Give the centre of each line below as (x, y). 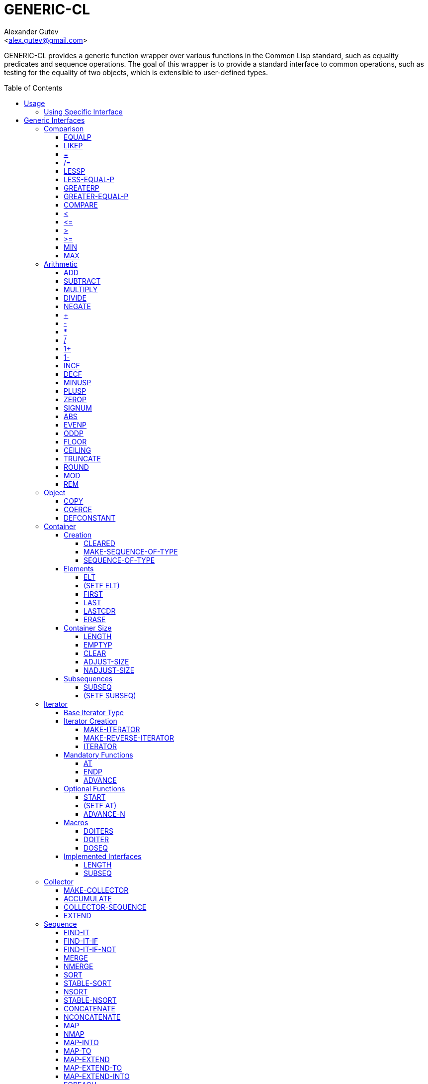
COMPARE (81, 205)
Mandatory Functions (98, 755)
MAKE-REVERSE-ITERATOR (129, 738)
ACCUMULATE (88, 898)
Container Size (88, 628)
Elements (79, 568)
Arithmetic (61, 264)
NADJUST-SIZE (109, 670)
